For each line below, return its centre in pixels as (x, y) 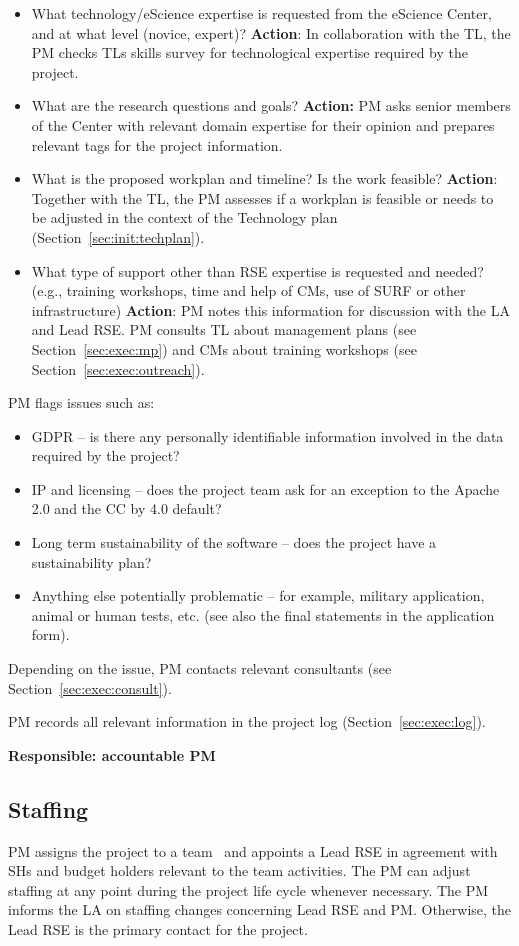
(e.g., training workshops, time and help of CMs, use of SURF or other (248, 290)
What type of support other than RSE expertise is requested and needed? (257, 270)
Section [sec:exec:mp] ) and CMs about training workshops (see (224, 348)
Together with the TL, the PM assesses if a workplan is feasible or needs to (262, 197)
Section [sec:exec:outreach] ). (118, 368)
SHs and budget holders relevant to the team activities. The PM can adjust (239, 870)
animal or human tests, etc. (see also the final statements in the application (263, 614)
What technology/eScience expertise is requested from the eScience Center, (261, 13)
